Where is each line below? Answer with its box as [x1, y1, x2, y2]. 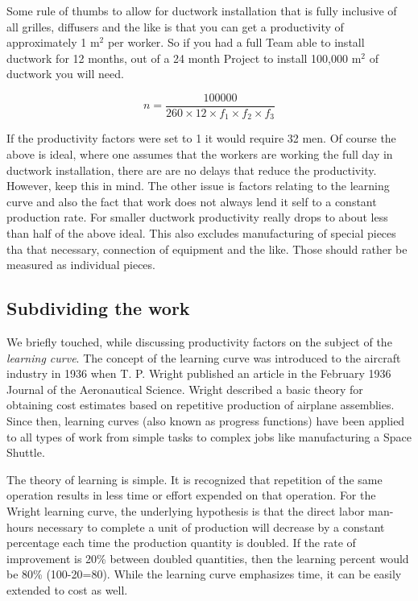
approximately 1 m [6, 34, 100, 51]
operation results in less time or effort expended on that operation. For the [6, 487, 376, 504]
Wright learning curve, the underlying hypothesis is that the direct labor [6, 502, 365, 519]
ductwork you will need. [6, 65, 124, 82]
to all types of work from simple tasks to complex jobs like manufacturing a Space [6, 428, 412, 445]
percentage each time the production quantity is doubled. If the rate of [6, 534, 356, 551]
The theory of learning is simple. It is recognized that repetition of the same [6, 470, 383, 487]
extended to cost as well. [6, 581, 128, 598]
